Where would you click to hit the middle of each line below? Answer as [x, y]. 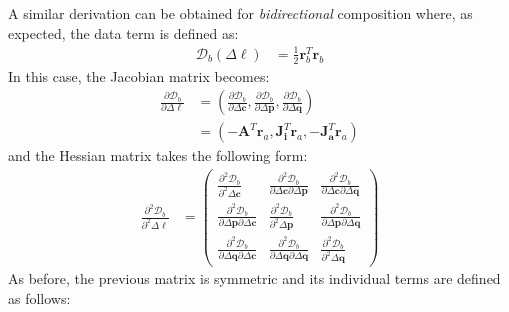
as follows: [39, 298]
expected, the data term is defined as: [123, 32]
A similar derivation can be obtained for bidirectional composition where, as [240, 13]
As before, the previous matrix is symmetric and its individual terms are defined [254, 278]
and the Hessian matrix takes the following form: [158, 155]
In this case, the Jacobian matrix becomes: [139, 75]
